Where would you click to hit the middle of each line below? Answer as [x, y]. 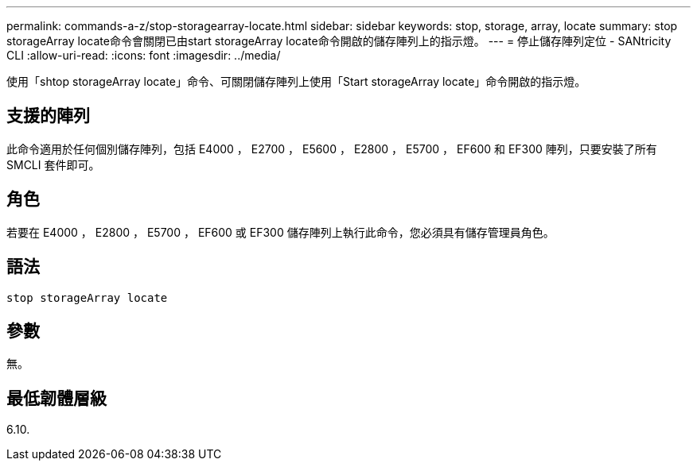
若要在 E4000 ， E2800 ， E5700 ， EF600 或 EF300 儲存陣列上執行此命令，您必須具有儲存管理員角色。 [280, 232]
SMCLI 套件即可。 [53, 164]
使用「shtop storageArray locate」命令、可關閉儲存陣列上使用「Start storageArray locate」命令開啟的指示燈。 [296, 81]
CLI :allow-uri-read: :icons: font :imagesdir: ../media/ [144, 55]
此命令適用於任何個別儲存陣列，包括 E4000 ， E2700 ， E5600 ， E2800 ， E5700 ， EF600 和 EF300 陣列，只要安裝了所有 [332, 149]
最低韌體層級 [56, 398]
